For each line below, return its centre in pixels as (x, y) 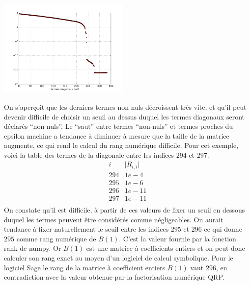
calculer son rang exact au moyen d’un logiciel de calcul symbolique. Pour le (119, 258)
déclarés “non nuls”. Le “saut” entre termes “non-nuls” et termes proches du (118, 126)
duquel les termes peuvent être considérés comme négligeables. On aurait (114, 219)
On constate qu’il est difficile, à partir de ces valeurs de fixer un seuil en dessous (125, 210)
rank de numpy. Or (33, 248)
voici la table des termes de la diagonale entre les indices (89, 154)
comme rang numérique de (56, 238)
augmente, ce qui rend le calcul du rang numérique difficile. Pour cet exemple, (121, 145)
